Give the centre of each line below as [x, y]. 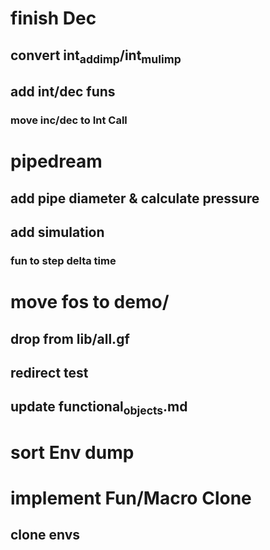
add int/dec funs [63, 92]
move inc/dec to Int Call [69, 120]
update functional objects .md [99, 408]
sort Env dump [72, 452]
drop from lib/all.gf [70, 338]
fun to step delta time [63, 260]
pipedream [56, 161]
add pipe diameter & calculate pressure [135, 198]
